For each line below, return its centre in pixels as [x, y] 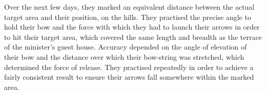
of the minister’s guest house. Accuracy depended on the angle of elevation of [126, 47]
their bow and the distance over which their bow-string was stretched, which [124, 56]
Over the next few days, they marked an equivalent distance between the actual [129, 7]
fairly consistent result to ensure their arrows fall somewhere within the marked [129, 77]
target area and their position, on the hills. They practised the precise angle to [128, 17]
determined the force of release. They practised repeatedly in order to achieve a [129, 67]
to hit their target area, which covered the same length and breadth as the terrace [133, 37]
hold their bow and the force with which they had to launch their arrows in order [132, 27]
